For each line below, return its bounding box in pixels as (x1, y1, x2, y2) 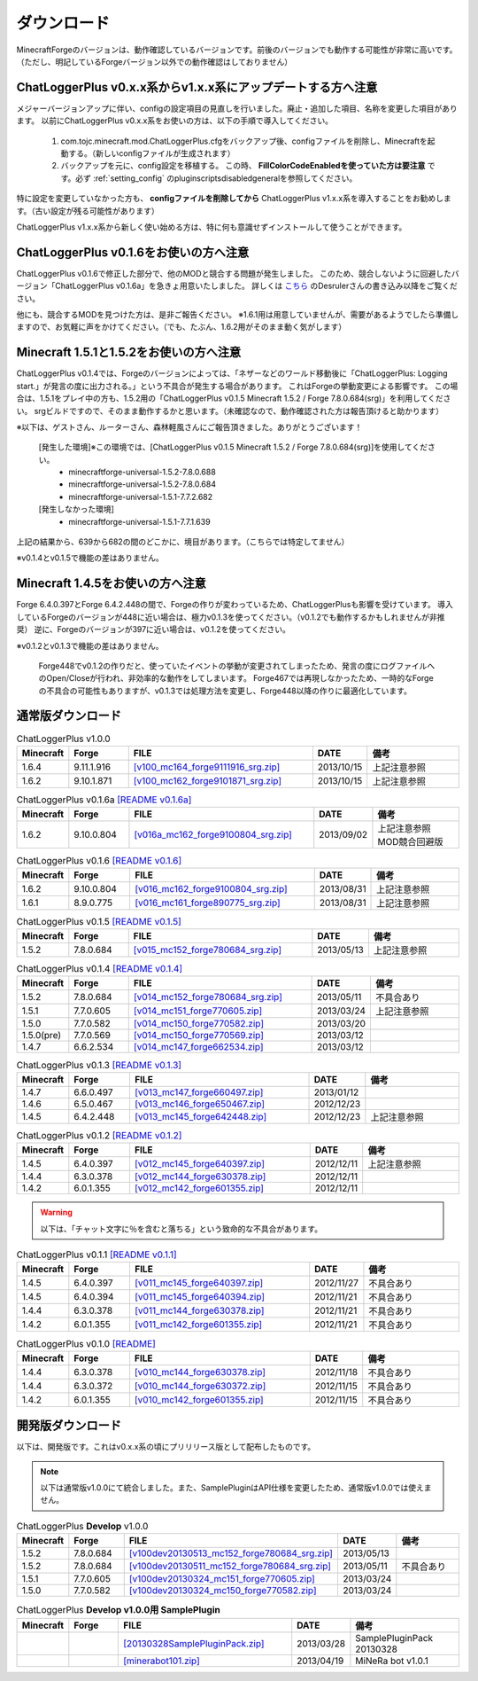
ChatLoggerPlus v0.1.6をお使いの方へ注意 (16, 245, 250, 260)
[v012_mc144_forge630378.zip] (134, 1170, 266, 1183)
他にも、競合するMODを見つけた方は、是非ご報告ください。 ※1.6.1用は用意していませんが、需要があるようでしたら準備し (16, 309, 459, 320)
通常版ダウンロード (16, 708, 121, 723)
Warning (40, 1207, 73, 1218)
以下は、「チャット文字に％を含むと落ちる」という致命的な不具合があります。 (40, 1224, 323, 1234)
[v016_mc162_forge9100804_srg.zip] (134, 882, 288, 895)
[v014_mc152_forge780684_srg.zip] (133, 991, 282, 1004)
